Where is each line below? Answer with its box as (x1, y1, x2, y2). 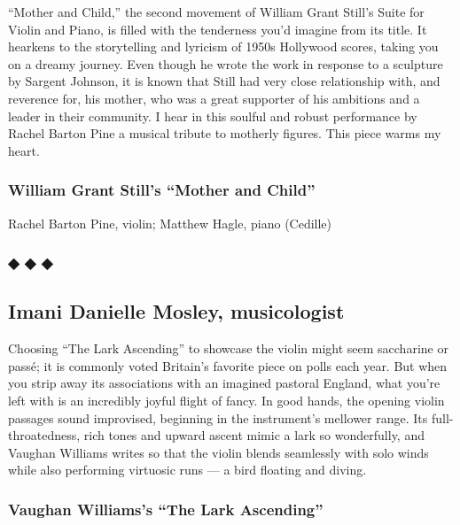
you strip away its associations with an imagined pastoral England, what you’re (8, 374, 441, 392)
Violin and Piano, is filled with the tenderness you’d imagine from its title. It (8, 19, 427, 38)
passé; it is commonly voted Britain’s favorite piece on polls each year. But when (8, 356, 448, 374)
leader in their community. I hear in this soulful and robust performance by (8, 106, 417, 125)
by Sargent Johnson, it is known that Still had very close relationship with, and (8, 72, 441, 90)
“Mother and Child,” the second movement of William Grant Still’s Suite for (8, 3, 425, 20)
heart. (8, 141, 40, 159)
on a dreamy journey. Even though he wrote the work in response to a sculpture (8, 54, 443, 73)
